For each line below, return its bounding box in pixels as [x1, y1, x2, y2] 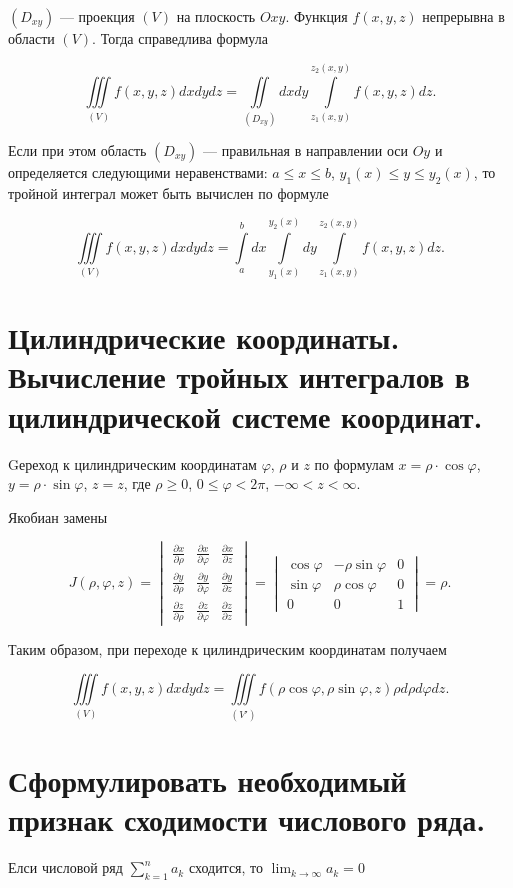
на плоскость [176, 6, 256, 26]
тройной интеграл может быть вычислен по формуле [8, 182, 329, 203]
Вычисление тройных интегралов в [8, 356, 470, 397]
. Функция [285, 6, 348, 26]
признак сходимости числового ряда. [8, 799, 486, 840]
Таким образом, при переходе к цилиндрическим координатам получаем [8, 638, 447, 659]
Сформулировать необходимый [8, 759, 407, 800]
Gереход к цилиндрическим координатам [8, 453, 257, 474]
